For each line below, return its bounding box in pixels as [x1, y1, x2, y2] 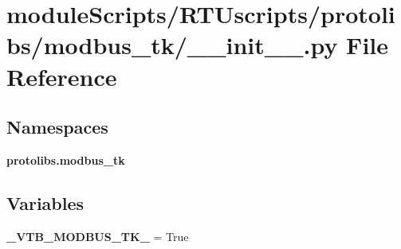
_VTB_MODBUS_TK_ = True [6, 228, 189, 244]
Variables [6, 190, 85, 215]
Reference [6, 60, 117, 92]
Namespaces [6, 115, 108, 139]
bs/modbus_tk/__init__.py [6, 29, 338, 61]
